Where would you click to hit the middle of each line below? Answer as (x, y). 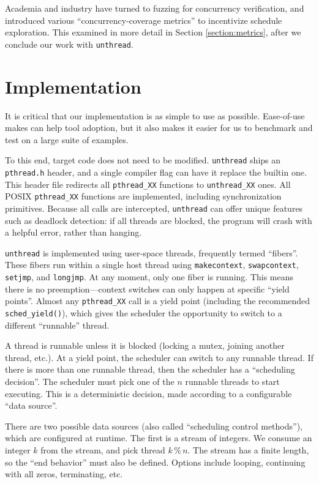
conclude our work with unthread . (69, 44)
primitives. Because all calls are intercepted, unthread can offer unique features (154, 208)
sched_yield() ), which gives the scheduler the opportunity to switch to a (144, 313)
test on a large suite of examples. (67, 139)
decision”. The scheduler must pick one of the (90, 382)
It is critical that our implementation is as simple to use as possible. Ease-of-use (155, 115)
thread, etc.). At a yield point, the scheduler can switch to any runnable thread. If (159, 357)
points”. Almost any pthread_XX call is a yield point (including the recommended (158, 301)
